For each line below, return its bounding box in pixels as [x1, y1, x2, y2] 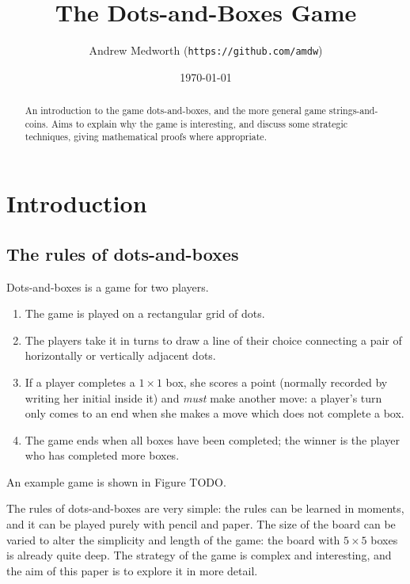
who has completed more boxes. [25, 447, 180, 464]
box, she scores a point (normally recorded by [165, 373, 388, 390]
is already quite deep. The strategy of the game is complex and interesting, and [6, 547, 392, 563]
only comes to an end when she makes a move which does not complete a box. [25, 405, 404, 422]
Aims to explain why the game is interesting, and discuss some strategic [51, 116, 347, 130]
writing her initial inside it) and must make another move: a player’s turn [25, 389, 382, 406]
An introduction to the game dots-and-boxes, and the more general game [25, 104, 326, 117]
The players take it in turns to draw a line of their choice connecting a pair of [25, 331, 402, 348]
